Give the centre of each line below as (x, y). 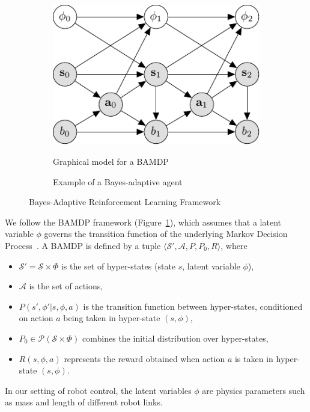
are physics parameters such (254, 390)
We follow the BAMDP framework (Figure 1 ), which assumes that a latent (143, 222)
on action (36, 318)
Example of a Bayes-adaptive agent (118, 181)
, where (234, 246)
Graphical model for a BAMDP (111, 161)
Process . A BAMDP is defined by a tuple (83, 246)
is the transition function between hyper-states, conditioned (193, 306)
